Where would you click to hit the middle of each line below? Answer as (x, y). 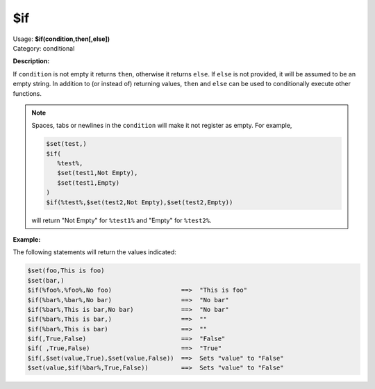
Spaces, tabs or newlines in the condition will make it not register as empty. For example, (162, 126)
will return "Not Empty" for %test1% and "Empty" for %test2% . (122, 220)
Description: (31, 61)
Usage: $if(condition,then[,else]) (61, 39)
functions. (27, 93)
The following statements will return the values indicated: (95, 252)
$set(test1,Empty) (88, 183)
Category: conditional (44, 48)
